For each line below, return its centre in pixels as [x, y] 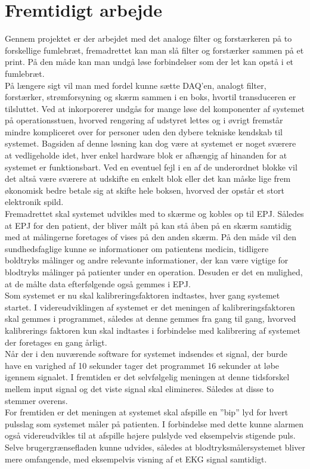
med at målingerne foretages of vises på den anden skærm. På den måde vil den [151, 237]
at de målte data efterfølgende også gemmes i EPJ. [98, 283]
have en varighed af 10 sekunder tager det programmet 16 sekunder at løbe [142, 365]
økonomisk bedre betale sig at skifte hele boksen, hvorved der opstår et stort [145, 190]
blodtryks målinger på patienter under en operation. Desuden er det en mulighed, [154, 272]
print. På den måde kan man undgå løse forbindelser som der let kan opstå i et [149, 62]
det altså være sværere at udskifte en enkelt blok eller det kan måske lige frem [148, 178]
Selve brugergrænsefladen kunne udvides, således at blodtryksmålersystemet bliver [155, 447]
